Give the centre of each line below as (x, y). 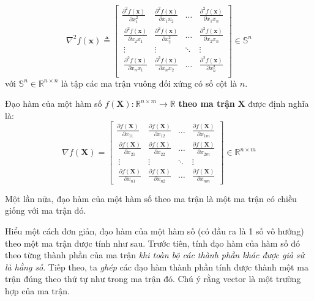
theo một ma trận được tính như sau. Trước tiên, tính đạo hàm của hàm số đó (153, 243)
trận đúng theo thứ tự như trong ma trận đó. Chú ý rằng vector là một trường (153, 279)
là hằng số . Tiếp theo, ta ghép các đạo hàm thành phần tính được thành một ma (157, 267)
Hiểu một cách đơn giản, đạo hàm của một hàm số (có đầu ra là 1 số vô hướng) (155, 230)
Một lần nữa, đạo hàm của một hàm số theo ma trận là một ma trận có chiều (151, 198)
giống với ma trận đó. (46, 210)
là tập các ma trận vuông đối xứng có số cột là (149, 83)
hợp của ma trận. (37, 290)
